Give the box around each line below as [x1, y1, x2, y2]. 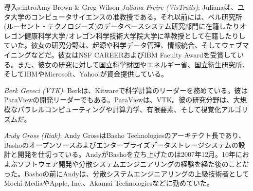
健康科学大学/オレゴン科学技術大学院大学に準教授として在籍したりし [24, 30, 246, 40]
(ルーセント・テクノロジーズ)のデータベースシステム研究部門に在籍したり [4, 21, 240, 31]
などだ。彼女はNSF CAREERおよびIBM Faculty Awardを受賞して [31, 49, 237, 59]
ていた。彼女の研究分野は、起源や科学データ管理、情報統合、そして [4, 40, 222, 50]
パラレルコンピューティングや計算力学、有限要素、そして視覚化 [17, 104, 221, 114]
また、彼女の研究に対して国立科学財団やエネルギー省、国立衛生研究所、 [17, 59, 249, 69]
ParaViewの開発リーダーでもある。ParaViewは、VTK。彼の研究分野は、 [4, 95, 234, 105]
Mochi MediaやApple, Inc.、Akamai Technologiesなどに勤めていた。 [4, 178, 214, 188]
